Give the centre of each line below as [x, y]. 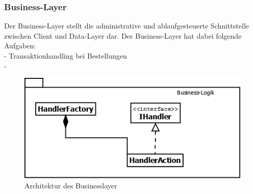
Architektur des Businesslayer [71, 185]
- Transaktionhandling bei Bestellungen [66, 56]
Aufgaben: [20, 46]
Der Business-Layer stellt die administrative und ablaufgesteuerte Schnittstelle [127, 26]
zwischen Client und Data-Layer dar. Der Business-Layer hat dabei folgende [123, 35]
